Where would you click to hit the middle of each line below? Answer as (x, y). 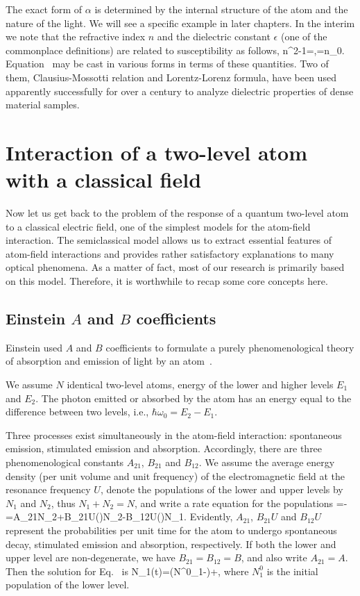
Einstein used (34, 347)
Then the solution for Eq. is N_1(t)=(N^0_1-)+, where (127, 571)
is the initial (292, 571)
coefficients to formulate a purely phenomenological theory (230, 347)
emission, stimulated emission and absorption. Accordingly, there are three (164, 448)
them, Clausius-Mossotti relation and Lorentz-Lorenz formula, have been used (171, 77)
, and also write (274, 557)
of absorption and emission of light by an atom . (109, 361)
